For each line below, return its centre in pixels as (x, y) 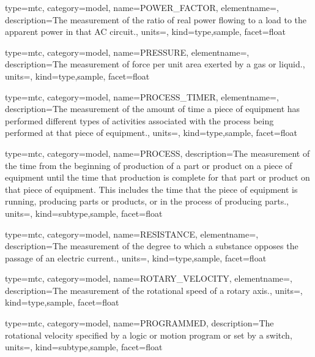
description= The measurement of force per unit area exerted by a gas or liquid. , (155, 64)
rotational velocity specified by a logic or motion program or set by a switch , (149, 335)
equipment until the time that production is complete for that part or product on (157, 177)
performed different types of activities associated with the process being (139, 120)
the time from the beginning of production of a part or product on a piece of (149, 165)
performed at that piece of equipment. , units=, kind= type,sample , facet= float (151, 133)
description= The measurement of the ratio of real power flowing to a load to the (156, 19)
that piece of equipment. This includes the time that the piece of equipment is (151, 189)
